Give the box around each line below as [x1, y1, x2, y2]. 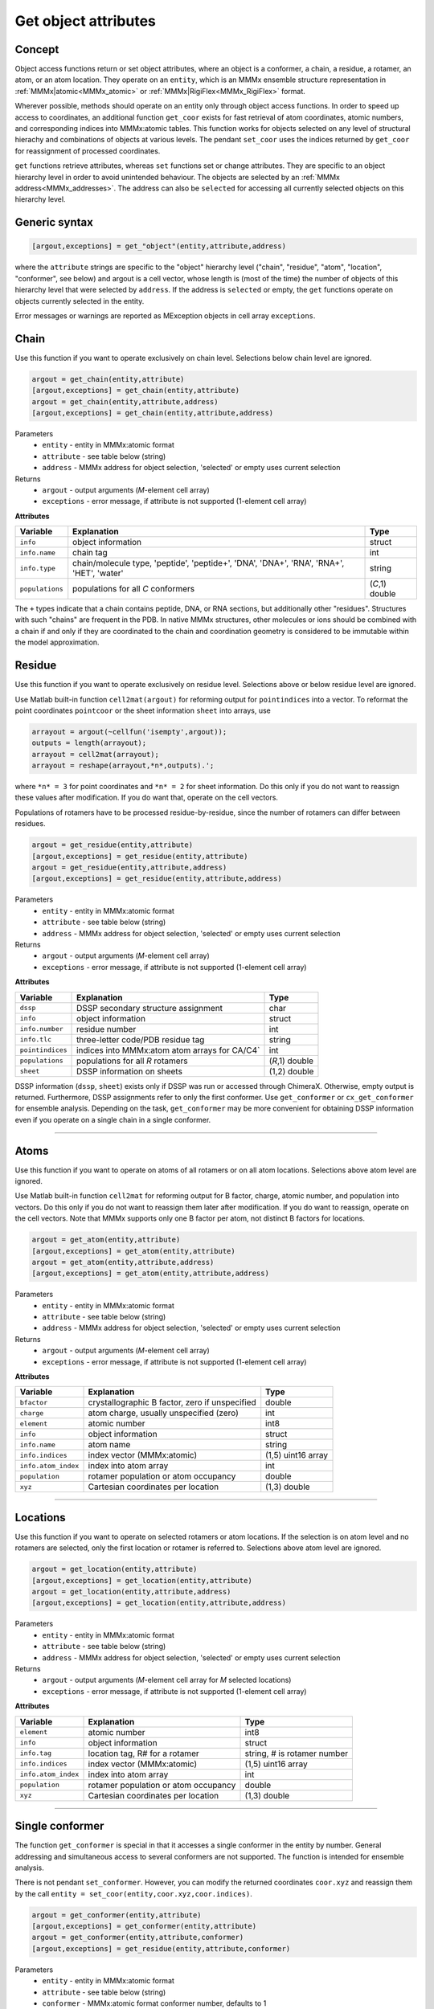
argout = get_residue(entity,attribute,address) [31, 863, 227, 872]
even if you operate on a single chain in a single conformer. [14, 1115, 211, 1124]
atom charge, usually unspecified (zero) [88, 1407, 239, 1418]
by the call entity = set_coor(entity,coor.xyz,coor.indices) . [14, 1888, 252, 1898]
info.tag [19, 1749, 52, 1757]
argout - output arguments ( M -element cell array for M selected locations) [42, 1676, 292, 1685]
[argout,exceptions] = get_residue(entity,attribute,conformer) [31, 1944, 291, 1953]
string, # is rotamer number [244, 1748, 349, 1759]
